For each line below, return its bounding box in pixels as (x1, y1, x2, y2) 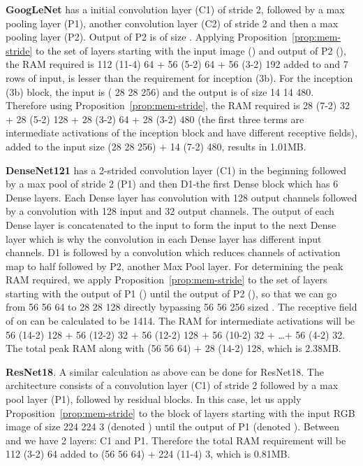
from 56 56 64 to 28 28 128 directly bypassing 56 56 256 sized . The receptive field (6, 299, 357, 314)
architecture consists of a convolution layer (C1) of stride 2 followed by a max (6, 378, 339, 393)
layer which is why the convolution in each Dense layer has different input (6, 231, 322, 246)
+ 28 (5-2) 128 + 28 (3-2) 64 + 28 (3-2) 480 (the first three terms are (6, 111, 304, 126)
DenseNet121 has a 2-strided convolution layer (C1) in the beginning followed (6, 162, 347, 177)
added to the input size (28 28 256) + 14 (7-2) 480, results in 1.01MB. (6, 139, 306, 153)
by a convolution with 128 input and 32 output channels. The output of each (6, 204, 334, 218)
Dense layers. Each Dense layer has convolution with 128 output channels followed (6, 190, 357, 204)
